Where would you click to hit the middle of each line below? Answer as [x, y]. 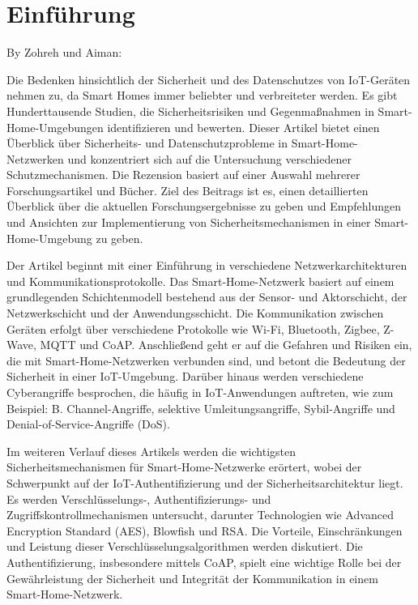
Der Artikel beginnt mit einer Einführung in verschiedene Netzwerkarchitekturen [207, 265]
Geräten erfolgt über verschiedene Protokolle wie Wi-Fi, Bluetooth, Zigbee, [193, 328]
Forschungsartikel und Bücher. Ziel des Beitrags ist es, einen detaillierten [188, 190]
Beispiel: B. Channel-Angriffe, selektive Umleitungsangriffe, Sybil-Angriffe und [201, 408]
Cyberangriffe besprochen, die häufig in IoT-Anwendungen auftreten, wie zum [200, 392]
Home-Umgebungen [55, 127]
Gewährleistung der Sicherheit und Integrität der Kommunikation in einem [192, 578]
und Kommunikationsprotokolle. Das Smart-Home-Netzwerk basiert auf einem [200, 281]
